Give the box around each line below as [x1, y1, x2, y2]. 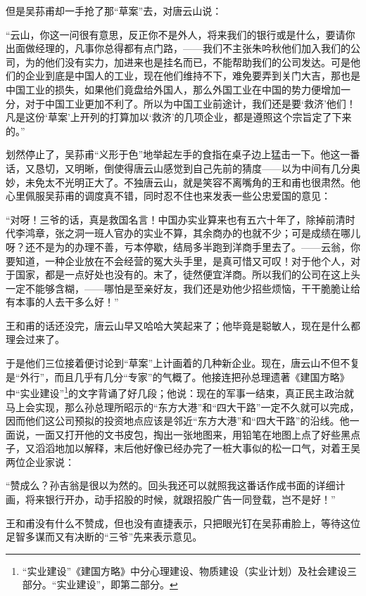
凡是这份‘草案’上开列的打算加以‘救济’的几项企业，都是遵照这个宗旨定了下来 [6, 110, 352, 124]
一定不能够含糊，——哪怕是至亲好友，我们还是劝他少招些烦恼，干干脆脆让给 [6, 280, 360, 295]
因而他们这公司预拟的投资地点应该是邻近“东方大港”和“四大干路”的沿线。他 [6, 413, 350, 428]
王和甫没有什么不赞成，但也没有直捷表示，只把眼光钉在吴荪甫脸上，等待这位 [6, 515, 360, 530]
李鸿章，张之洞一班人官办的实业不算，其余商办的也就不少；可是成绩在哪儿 [15, 226, 360, 240]
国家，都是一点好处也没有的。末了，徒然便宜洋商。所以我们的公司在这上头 [15, 267, 360, 282]
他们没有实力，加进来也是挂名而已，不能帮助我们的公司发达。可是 [44, 54, 351, 69]
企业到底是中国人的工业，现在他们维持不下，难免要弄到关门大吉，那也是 [25, 68, 360, 83]
